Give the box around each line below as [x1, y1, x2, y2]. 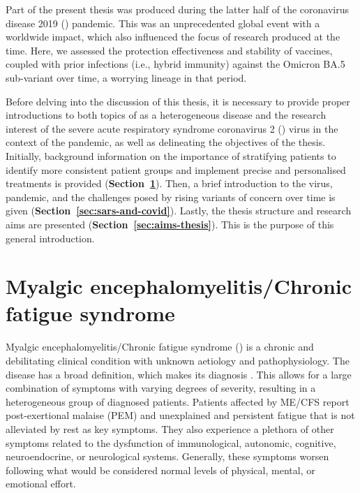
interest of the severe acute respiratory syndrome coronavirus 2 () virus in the [6, 121, 338, 135]
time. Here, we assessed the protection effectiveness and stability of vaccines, [6, 43, 333, 57]
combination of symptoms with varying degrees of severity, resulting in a [6, 381, 316, 395]
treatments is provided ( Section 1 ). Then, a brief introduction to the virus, [6, 176, 333, 191]
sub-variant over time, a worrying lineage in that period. [6, 70, 247, 84]
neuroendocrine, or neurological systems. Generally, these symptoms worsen [6, 449, 329, 464]
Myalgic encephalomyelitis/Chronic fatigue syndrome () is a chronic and [6, 339, 314, 354]
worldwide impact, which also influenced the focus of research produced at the [6, 29, 340, 44]
